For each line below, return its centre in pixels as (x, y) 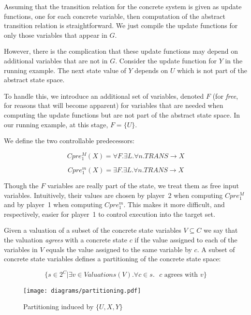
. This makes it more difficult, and (174, 204)
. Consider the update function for (166, 60)
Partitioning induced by (59, 307)
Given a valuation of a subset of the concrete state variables (93, 230)
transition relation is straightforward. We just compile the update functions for (121, 25)
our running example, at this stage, (56, 124)
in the (234, 60)
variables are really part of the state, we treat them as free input (143, 186)
